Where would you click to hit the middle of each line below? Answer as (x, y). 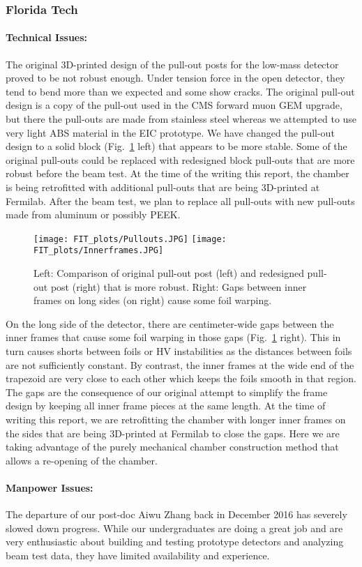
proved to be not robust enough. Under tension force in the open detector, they (175, 78)
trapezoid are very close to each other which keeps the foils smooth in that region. (181, 378)
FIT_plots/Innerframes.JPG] (99, 251)
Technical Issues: (47, 37)
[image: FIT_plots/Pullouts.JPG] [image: (130, 239)
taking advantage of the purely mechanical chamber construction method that (172, 447)
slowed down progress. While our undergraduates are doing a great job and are (174, 528)
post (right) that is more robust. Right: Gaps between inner (179, 286)
